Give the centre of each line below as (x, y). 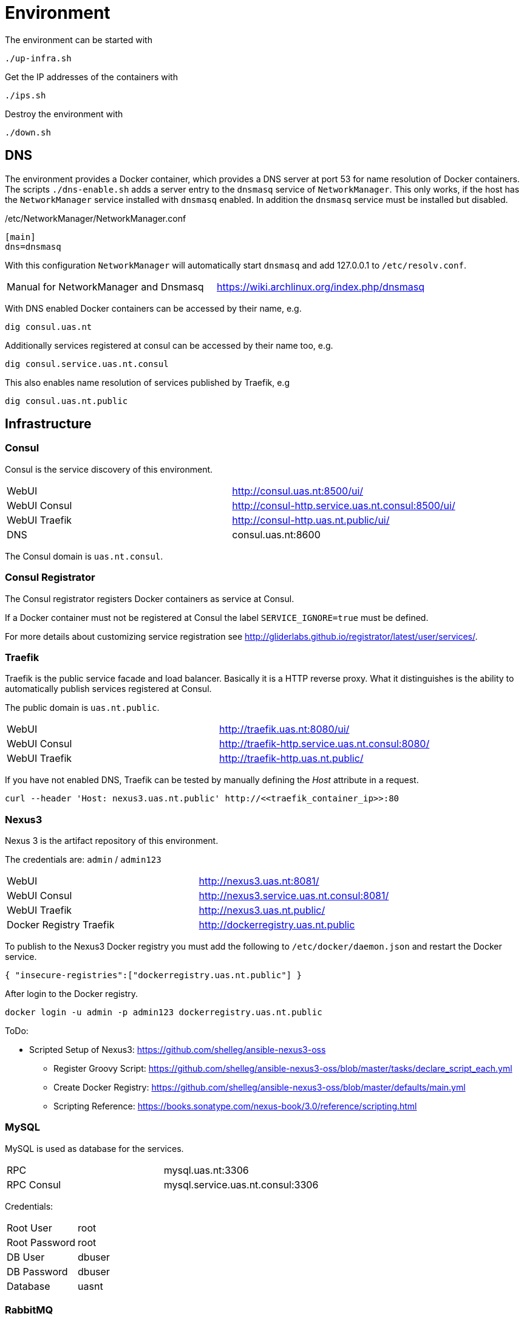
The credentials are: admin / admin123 (83, 860)
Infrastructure (48, 424)
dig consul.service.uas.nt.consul (87, 364)
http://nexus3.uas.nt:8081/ (259, 881)
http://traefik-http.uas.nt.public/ (291, 759)
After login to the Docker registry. (72, 994)
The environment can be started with (79, 39)
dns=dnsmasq (33, 246)
